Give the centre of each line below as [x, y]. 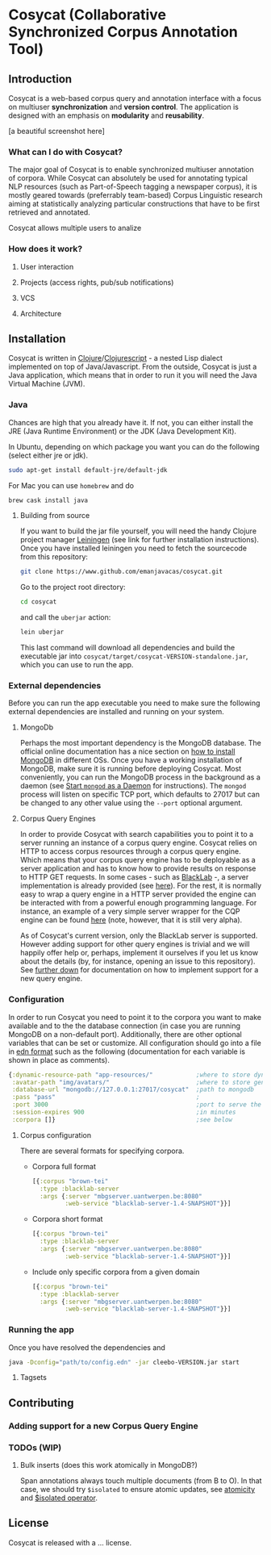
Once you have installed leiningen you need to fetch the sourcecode [133, 548]
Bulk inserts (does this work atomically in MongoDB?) [108, 1465]
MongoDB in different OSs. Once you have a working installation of [131, 760]
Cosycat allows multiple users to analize [75, 228]
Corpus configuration [55, 1135]
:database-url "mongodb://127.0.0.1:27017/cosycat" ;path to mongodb [133, 1090]
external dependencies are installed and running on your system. [116, 712]
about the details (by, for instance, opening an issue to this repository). [138, 961]
